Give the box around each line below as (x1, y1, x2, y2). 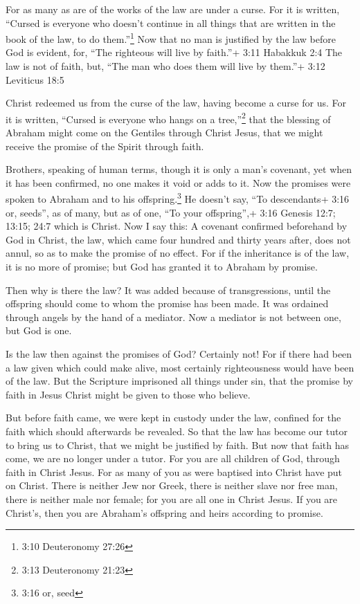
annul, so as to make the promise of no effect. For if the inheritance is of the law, (6, 246, 350, 260)
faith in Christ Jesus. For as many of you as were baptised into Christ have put (6, 464, 343, 479)
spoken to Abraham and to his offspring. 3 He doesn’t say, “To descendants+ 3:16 (6, 190, 350, 206)
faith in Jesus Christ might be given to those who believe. (6, 387, 251, 401)
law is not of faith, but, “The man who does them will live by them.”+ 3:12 (6, 59, 325, 73)
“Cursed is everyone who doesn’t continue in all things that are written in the (6, 15, 336, 30)
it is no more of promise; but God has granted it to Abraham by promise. (6, 259, 318, 274)
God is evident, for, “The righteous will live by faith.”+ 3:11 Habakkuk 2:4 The (6, 45, 343, 60)
